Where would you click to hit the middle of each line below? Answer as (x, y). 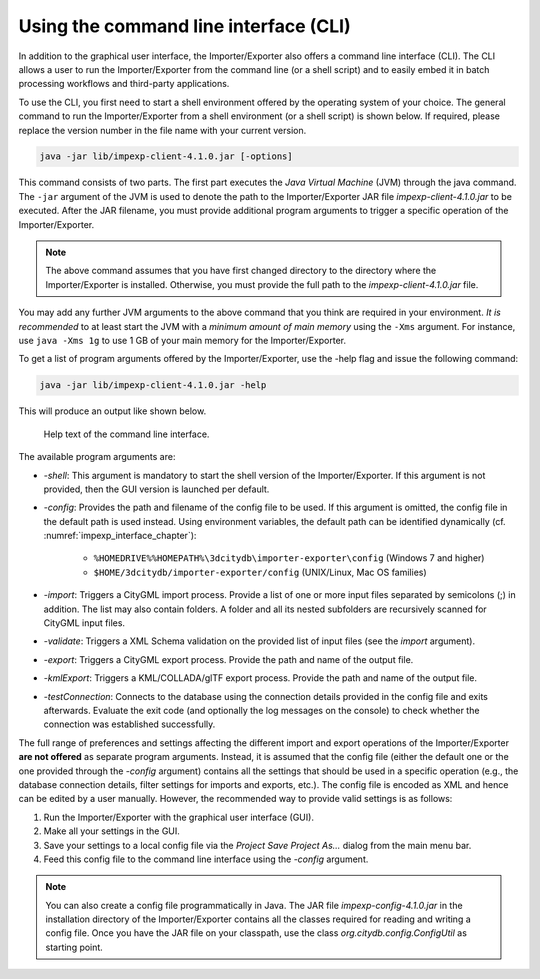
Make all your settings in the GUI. (111, 831)
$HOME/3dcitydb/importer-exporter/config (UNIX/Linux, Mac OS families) (260, 572)
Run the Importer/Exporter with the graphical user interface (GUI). (179, 817)
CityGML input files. (84, 623)
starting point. (74, 947)
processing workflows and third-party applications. (124, 84)
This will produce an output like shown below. (112, 411)
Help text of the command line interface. (126, 434)
